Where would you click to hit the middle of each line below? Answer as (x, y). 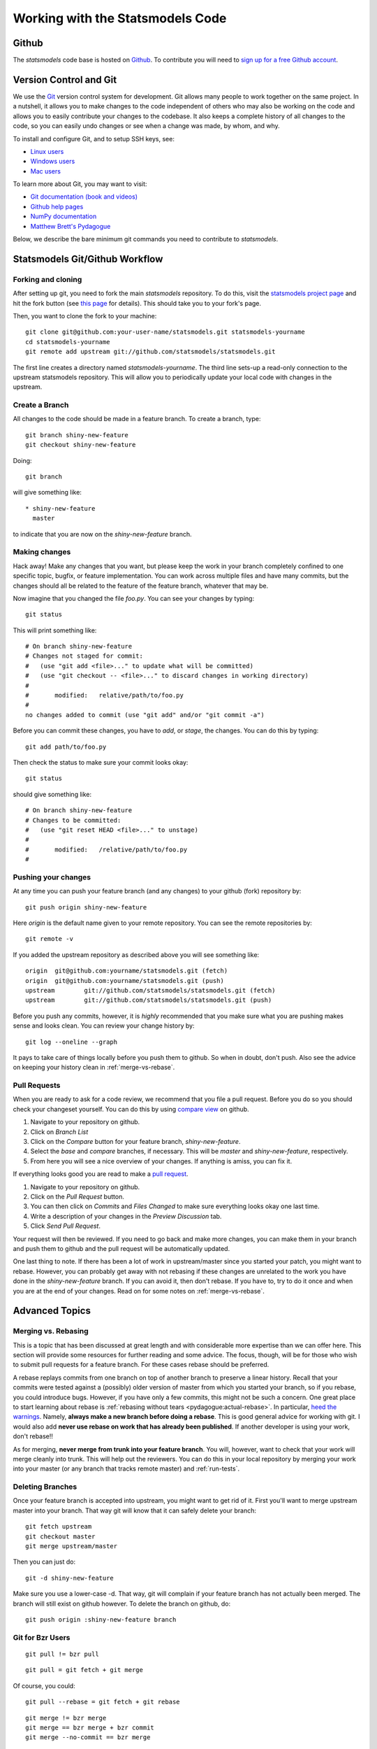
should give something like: (52, 794)
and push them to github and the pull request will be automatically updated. (121, 1248)
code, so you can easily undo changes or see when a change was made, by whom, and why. (147, 126)
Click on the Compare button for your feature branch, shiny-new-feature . (135, 1142)
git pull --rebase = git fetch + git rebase (103, 1702)
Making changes (42, 552)
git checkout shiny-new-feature (81, 445)
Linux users (47, 151)
